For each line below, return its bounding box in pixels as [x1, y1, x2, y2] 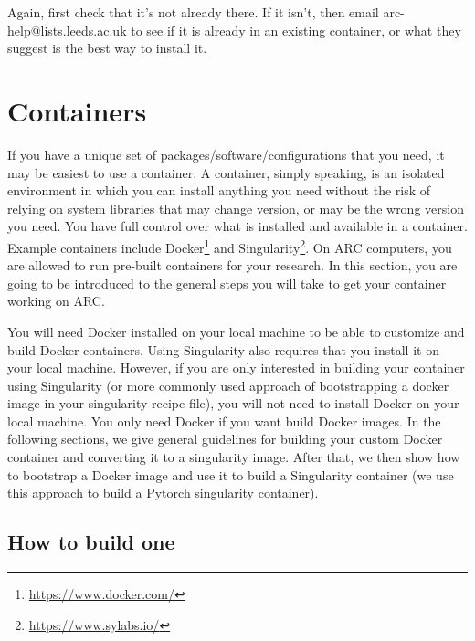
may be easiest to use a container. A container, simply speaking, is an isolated [7, 163, 445, 182]
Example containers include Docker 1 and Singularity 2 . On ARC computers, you [7, 235, 452, 257]
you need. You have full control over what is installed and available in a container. [7, 216, 468, 236]
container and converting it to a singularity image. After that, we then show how [7, 447, 460, 467]
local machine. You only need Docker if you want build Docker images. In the [7, 411, 441, 430]
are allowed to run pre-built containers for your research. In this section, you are [7, 256, 458, 275]
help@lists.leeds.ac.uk [7, 20, 127, 39]
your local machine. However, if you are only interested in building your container [7, 358, 465, 377]
